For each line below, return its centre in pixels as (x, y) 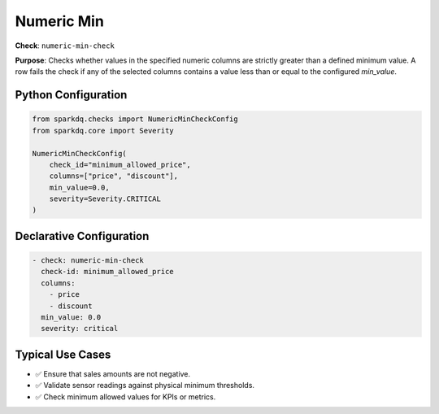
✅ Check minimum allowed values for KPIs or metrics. (126, 397)
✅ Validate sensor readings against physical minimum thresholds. (145, 386)
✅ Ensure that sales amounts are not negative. (113, 373)
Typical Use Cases (63, 354)
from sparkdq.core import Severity (103, 131)
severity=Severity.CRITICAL (105, 199)
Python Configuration (71, 95)
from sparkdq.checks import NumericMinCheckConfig (135, 119)
